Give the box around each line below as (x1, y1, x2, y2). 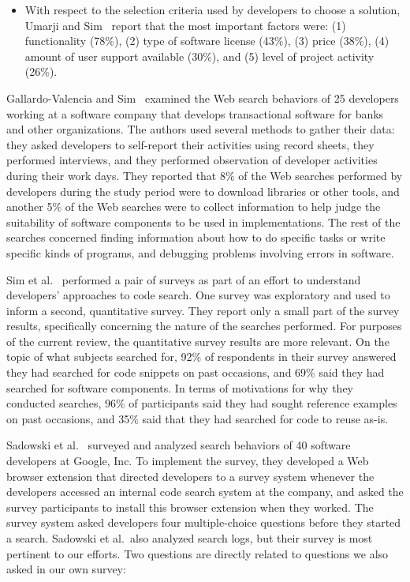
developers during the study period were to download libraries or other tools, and (6, 182, 400, 199)
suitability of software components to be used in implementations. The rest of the (6, 213, 401, 230)
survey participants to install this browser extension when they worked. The (6, 498, 374, 515)
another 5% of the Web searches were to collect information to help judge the (6, 198, 381, 215)
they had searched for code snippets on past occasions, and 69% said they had (6, 364, 385, 381)
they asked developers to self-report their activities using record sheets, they (6, 136, 375, 152)
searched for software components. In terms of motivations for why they (6, 379, 353, 396)
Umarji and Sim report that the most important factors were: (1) (24, 17, 346, 33)
